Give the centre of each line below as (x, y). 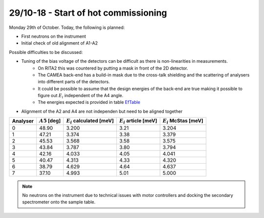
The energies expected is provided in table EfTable (89, 102)
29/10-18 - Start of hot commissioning (88, 13)
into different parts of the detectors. (74, 82)
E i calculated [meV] (90, 121)
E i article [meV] (138, 121)
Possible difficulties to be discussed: (46, 52)
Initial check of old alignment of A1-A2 (59, 43)
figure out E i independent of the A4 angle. (81, 96)
